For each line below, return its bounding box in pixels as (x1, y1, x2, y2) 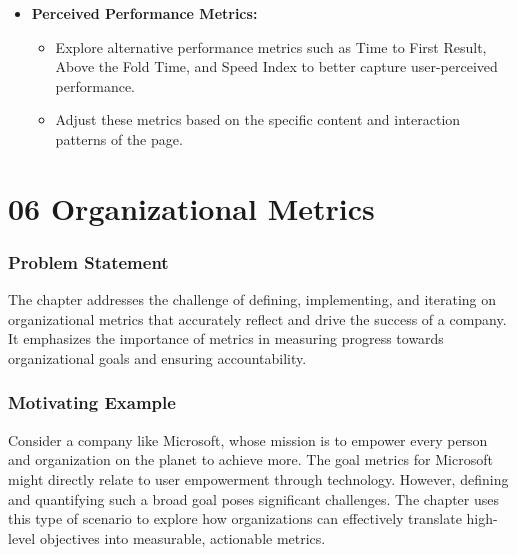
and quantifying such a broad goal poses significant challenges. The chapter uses (8, 488, 500, 509)
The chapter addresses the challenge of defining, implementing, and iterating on (8, 289, 497, 310)
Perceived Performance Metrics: (31, 3, 258, 23)
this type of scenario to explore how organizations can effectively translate (8, 508, 462, 529)
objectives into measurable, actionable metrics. (39, 527, 326, 548)
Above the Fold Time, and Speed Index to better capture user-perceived (55, 56, 498, 77)
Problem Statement (8, 249, 169, 274)
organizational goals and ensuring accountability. (8, 347, 307, 368)
